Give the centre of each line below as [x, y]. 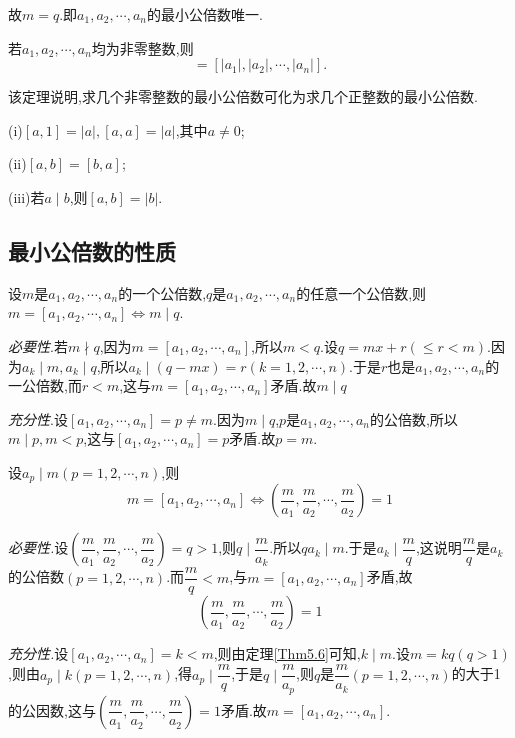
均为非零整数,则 [142, 47]
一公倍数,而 [45, 385]
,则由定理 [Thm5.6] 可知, [287, 653]
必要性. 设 [38, 547]
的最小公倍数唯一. [204, 14]
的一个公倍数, [162, 292]
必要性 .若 [38, 345]
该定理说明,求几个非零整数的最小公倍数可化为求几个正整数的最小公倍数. [243, 96]
